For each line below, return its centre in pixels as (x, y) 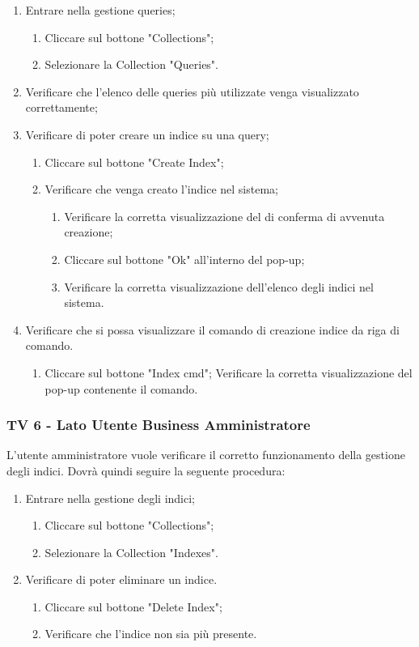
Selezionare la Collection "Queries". (131, 64)
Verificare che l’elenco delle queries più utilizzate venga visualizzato (192, 91)
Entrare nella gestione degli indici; (110, 498)
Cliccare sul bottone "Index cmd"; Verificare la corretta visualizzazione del (229, 372)
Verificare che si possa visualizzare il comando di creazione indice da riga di (212, 329)
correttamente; (61, 107)
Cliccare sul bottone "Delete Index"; (133, 606)
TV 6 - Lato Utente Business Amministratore (159, 425)
